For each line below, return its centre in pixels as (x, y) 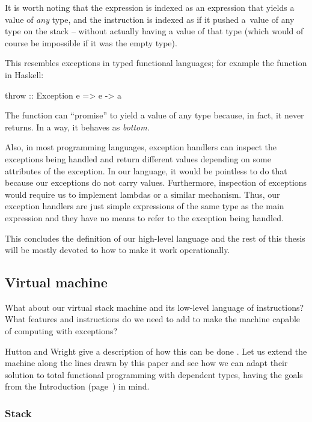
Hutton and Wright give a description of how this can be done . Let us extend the (156, 351)
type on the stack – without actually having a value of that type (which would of (154, 31)
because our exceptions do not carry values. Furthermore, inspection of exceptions (156, 182)
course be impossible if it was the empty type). (91, 42)
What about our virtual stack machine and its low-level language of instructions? (154, 307)
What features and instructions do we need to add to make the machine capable (153, 319)
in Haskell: (24, 74)
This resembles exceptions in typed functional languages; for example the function (156, 63)
